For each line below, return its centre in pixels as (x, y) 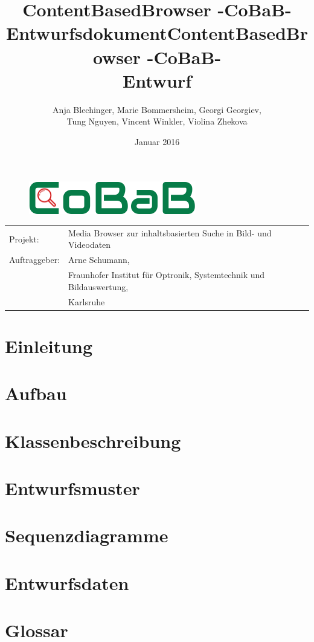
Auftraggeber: (35, 260)
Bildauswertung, (98, 286)
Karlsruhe (87, 301)
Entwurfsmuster (72, 488)
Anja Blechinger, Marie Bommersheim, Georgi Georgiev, (157, 109)
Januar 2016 (157, 141)
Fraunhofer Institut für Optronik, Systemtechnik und (167, 275)
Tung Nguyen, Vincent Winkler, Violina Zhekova (157, 121)
